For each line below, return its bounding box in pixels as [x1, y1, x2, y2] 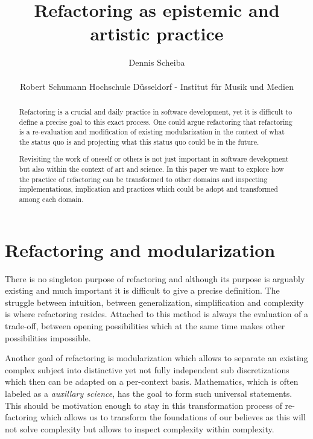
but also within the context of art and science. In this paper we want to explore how [19, 164, 284, 174]
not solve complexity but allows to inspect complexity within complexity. [5, 422, 274, 435]
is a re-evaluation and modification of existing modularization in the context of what [19, 127, 285, 137]
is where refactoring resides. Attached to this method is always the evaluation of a [5, 308, 309, 320]
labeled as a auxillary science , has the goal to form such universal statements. [5, 387, 292, 399]
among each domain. [19, 194, 84, 204]
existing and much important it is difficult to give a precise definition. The [5, 284, 280, 297]
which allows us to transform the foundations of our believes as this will [40, 411, 306, 423]
